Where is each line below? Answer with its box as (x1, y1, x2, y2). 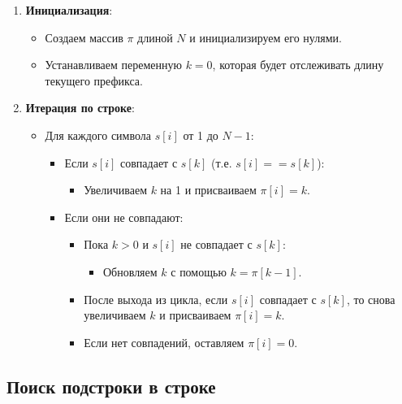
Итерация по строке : (25, 99, 135, 116)
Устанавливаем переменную (45, 56, 182, 73)
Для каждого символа (45, 126, 151, 143)
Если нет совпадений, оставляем (84, 333, 244, 350)
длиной (137, 28, 173, 46)
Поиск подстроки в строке (6, 373, 216, 398)
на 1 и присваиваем (160, 181, 257, 198)
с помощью (171, 263, 227, 280)
